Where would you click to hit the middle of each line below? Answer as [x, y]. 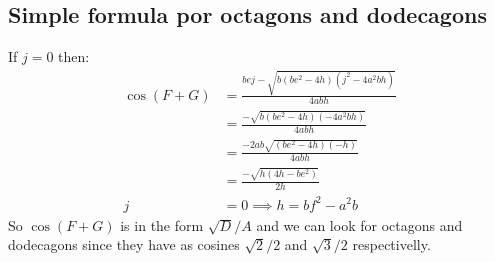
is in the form [162, 224]
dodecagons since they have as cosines [124, 244]
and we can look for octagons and [359, 224]
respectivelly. [391, 244]
